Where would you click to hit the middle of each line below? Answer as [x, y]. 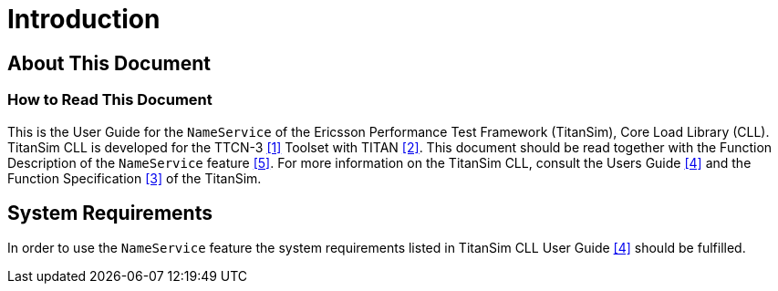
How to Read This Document [110, 100]
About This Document [109, 63]
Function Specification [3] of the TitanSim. [135, 178]
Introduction [84, 19]
